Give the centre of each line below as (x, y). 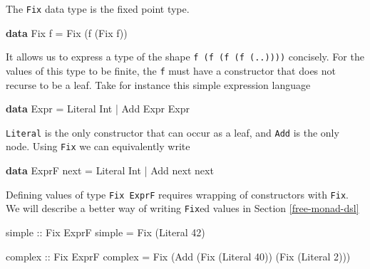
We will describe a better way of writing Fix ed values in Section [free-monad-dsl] (183, 208)
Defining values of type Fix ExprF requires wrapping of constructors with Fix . (177, 194)
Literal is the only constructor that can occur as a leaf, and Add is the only (173, 132)
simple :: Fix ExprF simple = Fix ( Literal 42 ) (106, 232)
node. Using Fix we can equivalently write (98, 146)
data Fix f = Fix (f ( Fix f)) (67, 32)
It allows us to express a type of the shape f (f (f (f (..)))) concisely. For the (185, 57)
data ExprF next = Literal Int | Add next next (110, 170)
